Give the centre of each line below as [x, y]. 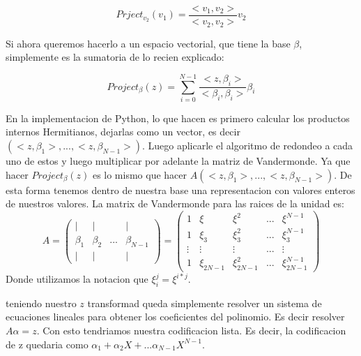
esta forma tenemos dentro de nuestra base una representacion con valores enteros [180, 190]
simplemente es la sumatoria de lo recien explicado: [115, 57]
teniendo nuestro [41, 303]
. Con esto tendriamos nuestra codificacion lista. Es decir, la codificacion [191, 331]
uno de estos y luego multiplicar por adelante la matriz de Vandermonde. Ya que [178, 161]
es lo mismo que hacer [140, 174]
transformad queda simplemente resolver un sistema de [205, 303]
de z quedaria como [47, 344]
